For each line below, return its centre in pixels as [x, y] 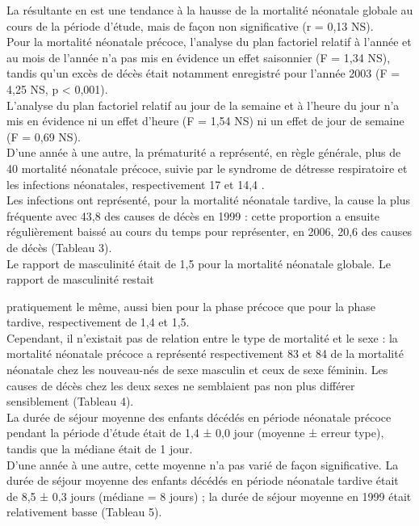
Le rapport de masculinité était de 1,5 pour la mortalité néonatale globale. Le [199, 263]
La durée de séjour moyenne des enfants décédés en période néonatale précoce [199, 417]
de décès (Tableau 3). [59, 247]
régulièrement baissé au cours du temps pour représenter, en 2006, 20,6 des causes [209, 231]
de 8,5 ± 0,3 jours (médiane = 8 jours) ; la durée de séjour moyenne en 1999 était [209, 496]
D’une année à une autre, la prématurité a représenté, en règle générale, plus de [204, 152]
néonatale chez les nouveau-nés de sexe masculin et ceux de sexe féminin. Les [197, 370]
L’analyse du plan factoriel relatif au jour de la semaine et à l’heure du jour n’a [203, 105]
